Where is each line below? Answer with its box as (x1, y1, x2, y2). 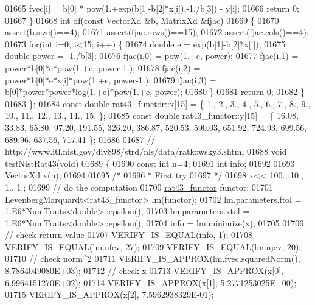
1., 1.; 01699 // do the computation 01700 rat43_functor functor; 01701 (5, 180, 273, 193)
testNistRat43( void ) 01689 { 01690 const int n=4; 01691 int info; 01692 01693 (5, 156, 295, 169)
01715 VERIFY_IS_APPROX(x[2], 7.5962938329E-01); (5, 288, 214, 301)
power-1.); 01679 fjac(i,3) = (113, 73, 216, 86)
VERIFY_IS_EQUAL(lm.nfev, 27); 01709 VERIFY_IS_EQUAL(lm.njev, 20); (5, 240, 302, 253)
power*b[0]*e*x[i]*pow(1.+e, (5, 73, 111, 86)
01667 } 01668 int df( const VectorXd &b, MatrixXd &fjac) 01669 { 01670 (5, 13, 279, 26)
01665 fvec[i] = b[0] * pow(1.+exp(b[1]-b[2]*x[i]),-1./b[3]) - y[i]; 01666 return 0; (5, 2, 299, 14)
